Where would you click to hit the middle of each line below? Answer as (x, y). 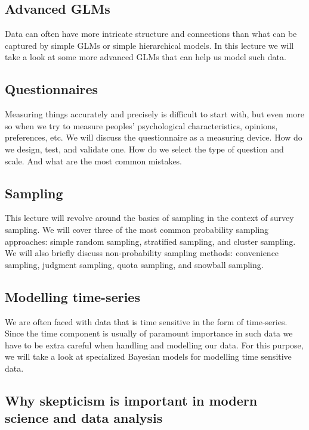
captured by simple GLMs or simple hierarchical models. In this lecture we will (149, 45)
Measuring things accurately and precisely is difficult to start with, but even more (154, 114)
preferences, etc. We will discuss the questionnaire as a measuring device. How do (154, 137)
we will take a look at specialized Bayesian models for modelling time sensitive (148, 356)
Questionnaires (52, 89)
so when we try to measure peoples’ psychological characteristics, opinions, (141, 125)
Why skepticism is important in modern (131, 400)
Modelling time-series (72, 296)
